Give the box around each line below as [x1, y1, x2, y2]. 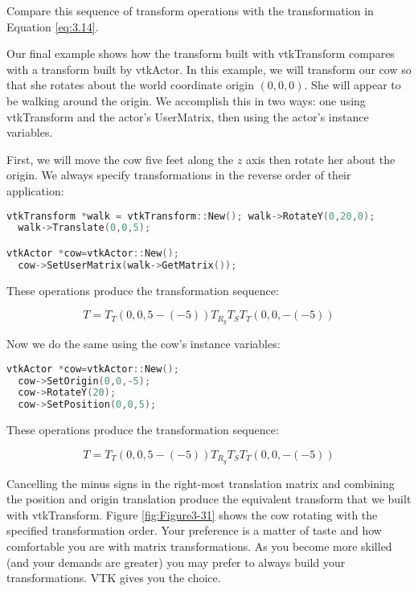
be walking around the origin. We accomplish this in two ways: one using [6, 92, 366, 109]
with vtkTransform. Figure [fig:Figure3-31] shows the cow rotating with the [6, 506, 378, 523]
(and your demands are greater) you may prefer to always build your [6, 553, 346, 570]
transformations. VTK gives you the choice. [6, 569, 221, 586]
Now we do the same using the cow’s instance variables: [6, 335, 281, 352]
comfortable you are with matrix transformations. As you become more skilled [6, 538, 392, 555]
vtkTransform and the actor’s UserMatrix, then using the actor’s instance [6, 108, 369, 125]
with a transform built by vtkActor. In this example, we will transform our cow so [6, 60, 412, 77]
